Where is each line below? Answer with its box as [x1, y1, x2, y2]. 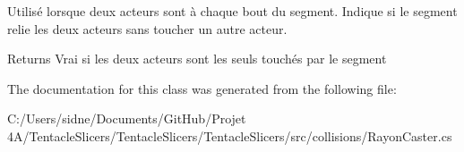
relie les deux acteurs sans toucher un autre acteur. [7, 19, 288, 38]
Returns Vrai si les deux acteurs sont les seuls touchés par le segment [7, 49, 387, 68]
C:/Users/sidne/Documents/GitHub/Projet [7, 109, 246, 128]
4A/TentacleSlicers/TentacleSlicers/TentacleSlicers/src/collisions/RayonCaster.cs [7, 126, 452, 145]
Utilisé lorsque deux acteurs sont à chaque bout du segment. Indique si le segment [7, 2, 458, 20]
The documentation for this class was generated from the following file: [7, 79, 397, 97]
